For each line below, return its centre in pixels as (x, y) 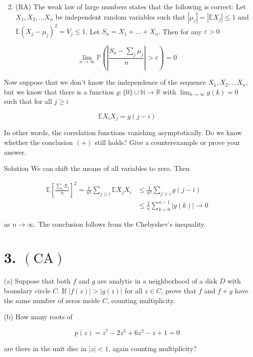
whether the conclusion (38, 142)
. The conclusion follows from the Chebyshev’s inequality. (120, 224)
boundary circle (27, 290)
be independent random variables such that (120, 16)
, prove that (179, 290)
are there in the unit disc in (45, 348)
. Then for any (180, 31)
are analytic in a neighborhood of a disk (157, 281)
